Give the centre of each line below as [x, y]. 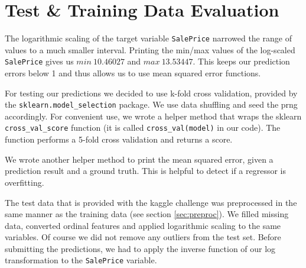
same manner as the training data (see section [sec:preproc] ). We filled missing [147, 214]
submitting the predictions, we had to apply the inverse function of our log [140, 248]
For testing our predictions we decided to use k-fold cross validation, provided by [151, 93]
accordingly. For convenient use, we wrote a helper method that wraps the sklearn [153, 116]
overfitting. [25, 182]
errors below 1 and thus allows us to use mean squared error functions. [133, 73]
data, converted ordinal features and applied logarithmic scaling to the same [143, 225]
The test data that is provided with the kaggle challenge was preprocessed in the [151, 202]
